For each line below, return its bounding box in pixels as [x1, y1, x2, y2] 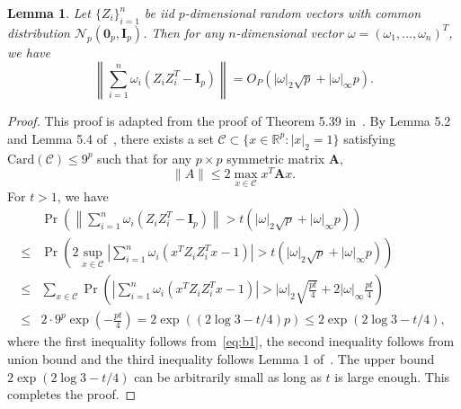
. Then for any [143, 22, 225, 41]
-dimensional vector [235, 22, 343, 41]
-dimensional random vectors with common [184, 4, 421, 22]
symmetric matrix [226, 148, 325, 167]
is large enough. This [334, 367, 450, 386]
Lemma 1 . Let [7, 4, 91, 22]
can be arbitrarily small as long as [134, 367, 322, 386]
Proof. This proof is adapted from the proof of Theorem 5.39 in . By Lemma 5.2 [7, 111, 451, 130]
